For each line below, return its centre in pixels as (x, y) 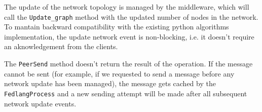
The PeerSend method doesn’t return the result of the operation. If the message (128, 64)
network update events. (40, 103)
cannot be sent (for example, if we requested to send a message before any (119, 73)
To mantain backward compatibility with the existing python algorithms (117, 27)
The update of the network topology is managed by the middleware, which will (127, 7)
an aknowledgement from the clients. (61, 46)
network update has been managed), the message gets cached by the (110, 83)
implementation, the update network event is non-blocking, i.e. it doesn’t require (129, 36)
